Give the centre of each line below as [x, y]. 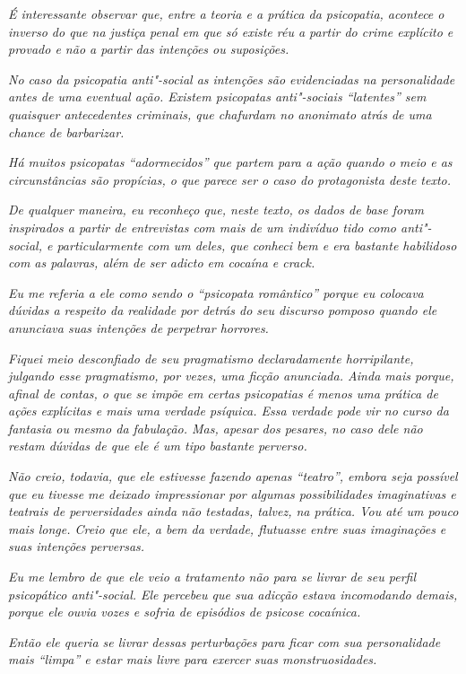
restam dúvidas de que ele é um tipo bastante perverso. [158, 446]
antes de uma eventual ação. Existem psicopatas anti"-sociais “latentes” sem [217, 96]
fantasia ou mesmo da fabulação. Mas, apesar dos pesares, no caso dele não [216, 428]
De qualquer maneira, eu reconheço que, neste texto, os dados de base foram [216, 210]
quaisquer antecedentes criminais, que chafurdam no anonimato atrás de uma [220, 114]
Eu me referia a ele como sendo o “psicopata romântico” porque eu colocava [216, 292]
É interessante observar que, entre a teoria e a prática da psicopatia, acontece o [226, 13]
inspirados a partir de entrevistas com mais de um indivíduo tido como [202, 227]
